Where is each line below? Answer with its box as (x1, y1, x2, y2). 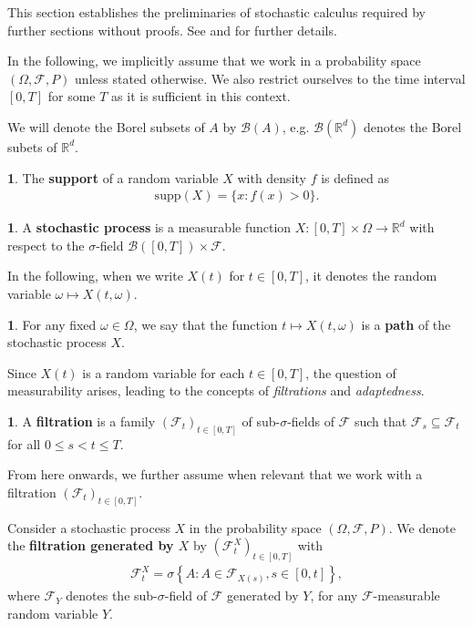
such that (354, 411, 407, 430)
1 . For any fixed (7, 314, 97, 334)
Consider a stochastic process (7, 518, 170, 537)
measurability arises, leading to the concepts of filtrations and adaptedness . (7, 381, 425, 400)
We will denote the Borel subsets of (7, 117, 205, 136)
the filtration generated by (7, 536, 174, 555)
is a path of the (361, 314, 451, 334)
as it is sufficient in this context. (111, 87, 291, 106)
